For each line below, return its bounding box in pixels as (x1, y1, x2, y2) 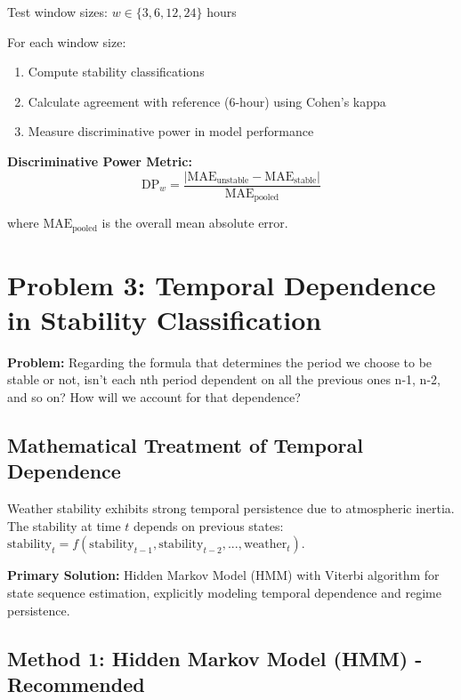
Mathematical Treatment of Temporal (7, 431, 364, 459)
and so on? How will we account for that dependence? (7, 388, 301, 406)
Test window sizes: (7, 3, 108, 20)
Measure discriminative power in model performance (28, 122, 314, 141)
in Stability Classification (7, 301, 322, 337)
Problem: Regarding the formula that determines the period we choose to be (7, 352, 433, 371)
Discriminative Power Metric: (7, 151, 192, 170)
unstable (216, 176, 249, 186)
